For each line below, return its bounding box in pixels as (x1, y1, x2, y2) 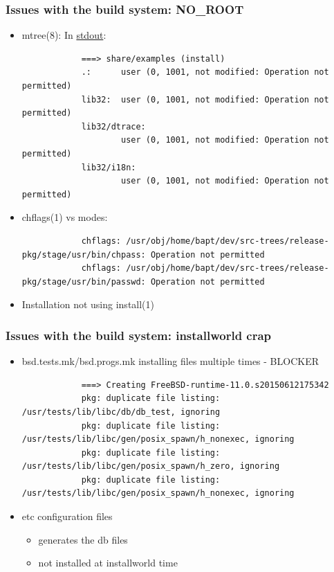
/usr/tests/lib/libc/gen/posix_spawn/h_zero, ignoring (21, 461, 280, 472)
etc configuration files (21, 509, 113, 524)
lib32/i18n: (81, 162, 136, 172)
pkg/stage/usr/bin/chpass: (21, 249, 146, 260)
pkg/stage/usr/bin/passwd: (21, 276, 146, 287)
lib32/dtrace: (81, 121, 146, 132)
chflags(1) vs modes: (21, 210, 108, 224)
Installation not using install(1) (21, 297, 155, 312)
